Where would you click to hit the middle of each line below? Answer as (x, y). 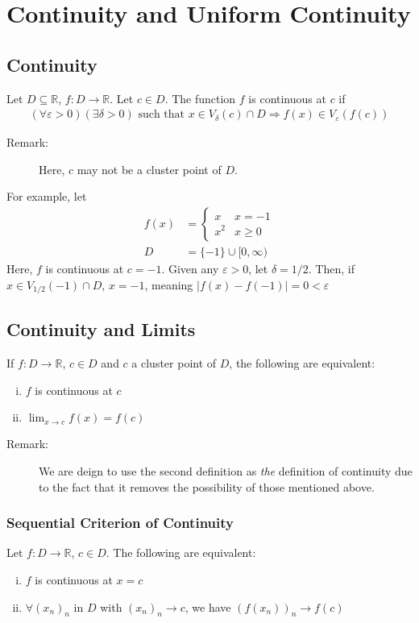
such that (162, 115)
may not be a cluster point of (149, 169)
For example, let (47, 196)
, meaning (169, 284)
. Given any (190, 269)
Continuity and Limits (101, 329)
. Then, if (331, 269)
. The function (200, 98)
